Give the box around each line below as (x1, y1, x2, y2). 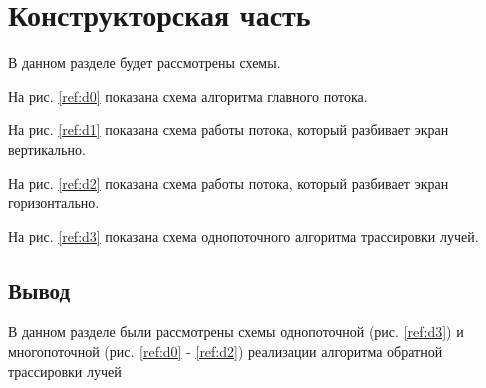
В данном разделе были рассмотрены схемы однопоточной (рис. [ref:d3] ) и (8, 321, 464, 342)
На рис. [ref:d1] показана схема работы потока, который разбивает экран (8, 119, 449, 140)
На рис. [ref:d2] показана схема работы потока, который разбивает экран (8, 172, 449, 193)
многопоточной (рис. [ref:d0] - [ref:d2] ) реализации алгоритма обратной (8, 341, 443, 362)
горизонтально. (8, 192, 100, 213)
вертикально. (8, 138, 86, 159)
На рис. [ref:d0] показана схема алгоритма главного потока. (8, 85, 368, 106)
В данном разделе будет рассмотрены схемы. (8, 52, 281, 73)
